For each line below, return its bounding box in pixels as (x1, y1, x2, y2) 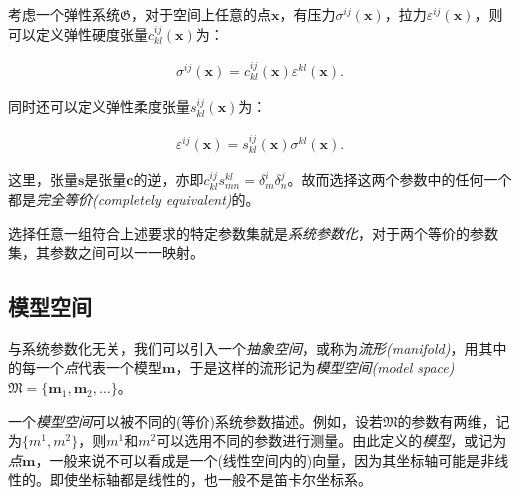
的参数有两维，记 (397, 410, 510, 431)
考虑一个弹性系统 (8, 4, 120, 24)
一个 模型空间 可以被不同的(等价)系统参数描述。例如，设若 (8, 410, 383, 431)
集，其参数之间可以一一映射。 (8, 242, 204, 263)
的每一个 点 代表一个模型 (8, 357, 162, 378)
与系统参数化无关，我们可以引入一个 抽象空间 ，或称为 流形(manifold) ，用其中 (8, 337, 507, 358)
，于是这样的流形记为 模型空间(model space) (175, 357, 455, 378)
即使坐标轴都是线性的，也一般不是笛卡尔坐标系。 (49, 469, 372, 490)
